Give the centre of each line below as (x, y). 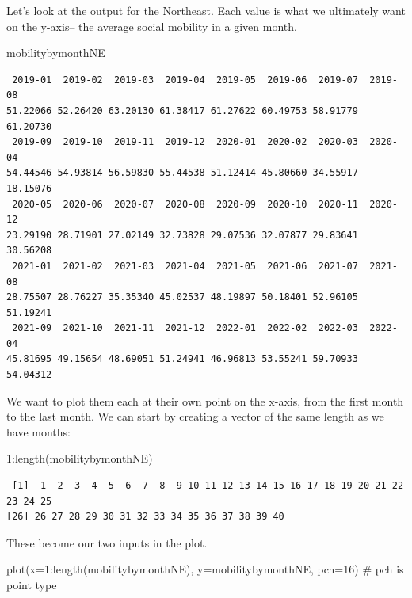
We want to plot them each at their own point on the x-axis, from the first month (205, 400)
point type (32, 585)
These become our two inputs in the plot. (107, 542)
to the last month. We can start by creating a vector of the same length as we (195, 416)
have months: (38, 431)
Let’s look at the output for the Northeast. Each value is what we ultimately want (206, 10)
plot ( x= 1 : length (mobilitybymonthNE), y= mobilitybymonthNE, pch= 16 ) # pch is (205, 569)
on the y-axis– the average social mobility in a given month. (152, 26)
